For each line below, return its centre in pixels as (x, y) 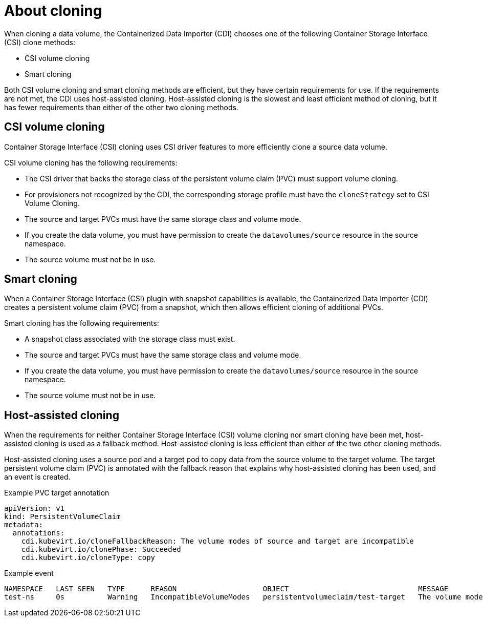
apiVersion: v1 (35, 509)
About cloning (53, 11)
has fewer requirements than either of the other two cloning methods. (121, 107)
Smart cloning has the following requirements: (82, 323)
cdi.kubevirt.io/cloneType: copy (88, 558)
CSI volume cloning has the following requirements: (91, 162)
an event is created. (37, 477)
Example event (29, 573)
